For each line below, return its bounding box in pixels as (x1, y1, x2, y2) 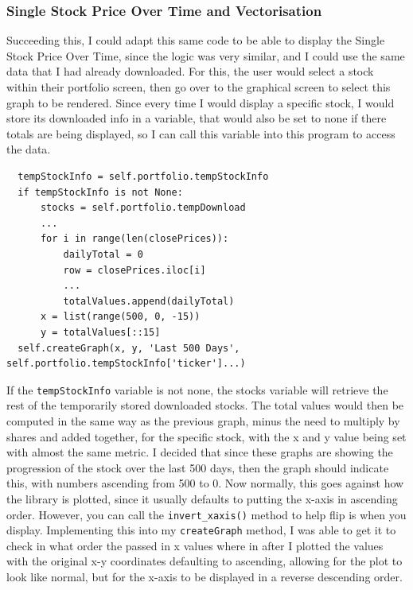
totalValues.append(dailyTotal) (63, 295, 235, 307)
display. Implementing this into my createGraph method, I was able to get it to (6, 522, 396, 538)
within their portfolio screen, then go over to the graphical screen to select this (6, 79, 391, 95)
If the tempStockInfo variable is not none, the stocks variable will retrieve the (6, 381, 388, 398)
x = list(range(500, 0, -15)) (40, 311, 201, 323)
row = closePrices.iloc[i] (63, 264, 206, 276)
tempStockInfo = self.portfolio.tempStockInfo (18, 170, 269, 182)
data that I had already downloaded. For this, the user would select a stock (6, 63, 374, 80)
